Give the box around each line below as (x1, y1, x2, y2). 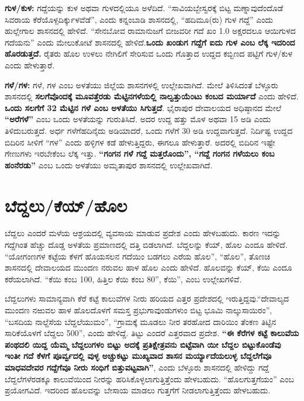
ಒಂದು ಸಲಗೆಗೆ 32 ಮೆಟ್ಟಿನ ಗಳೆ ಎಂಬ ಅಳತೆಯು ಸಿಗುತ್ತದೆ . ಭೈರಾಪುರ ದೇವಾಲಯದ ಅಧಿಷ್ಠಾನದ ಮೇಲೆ (5, 101, 282, 113)
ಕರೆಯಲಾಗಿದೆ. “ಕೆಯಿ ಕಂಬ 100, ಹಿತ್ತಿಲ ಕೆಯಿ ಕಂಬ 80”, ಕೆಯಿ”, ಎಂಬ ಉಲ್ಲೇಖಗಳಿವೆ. (5, 272, 242, 285)
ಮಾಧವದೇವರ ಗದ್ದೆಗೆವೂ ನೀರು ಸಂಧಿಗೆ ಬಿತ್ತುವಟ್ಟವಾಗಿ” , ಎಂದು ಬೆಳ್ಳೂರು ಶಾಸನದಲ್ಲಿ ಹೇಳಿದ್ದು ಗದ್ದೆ (5, 361, 269, 373)
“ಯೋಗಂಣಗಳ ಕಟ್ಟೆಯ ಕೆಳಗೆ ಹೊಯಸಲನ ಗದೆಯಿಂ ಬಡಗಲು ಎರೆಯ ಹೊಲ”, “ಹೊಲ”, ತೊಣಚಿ (5, 250, 270, 262)
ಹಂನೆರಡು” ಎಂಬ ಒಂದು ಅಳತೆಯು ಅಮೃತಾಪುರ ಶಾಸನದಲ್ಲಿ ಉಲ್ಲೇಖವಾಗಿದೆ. (5, 158, 213, 171)
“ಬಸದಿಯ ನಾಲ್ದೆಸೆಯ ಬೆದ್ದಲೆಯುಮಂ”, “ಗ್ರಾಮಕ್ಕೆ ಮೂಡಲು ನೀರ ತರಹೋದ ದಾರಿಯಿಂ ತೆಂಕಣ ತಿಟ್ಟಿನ (5, 315, 277, 327)
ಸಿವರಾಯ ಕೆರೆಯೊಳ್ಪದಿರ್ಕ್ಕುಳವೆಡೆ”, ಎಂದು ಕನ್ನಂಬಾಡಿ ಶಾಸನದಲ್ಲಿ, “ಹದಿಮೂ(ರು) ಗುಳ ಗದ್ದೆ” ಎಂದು (5, 13, 273, 25)
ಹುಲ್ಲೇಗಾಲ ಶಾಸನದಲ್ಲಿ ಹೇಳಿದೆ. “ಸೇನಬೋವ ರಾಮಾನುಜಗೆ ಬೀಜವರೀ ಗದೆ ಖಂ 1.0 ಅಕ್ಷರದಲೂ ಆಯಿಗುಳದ (5, 25, 296, 37)
